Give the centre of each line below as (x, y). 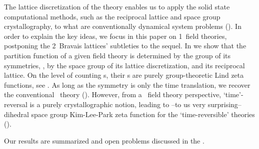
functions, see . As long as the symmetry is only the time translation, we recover (127, 84)
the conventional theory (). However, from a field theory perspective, (113, 94)
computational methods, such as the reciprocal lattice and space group (112, 16)
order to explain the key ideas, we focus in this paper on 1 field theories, (115, 36)
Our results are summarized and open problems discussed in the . (104, 140)
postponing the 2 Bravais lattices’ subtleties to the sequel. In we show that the (125, 46)
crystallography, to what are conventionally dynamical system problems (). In (123, 26)
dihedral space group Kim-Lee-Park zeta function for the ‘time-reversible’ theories (129, 114)
